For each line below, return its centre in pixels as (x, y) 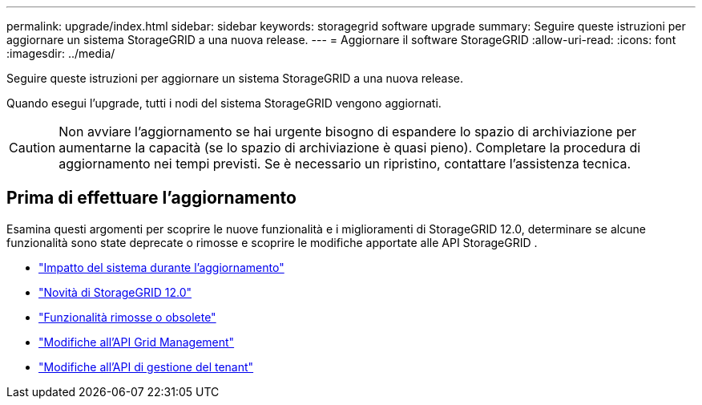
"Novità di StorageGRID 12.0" (115, 292)
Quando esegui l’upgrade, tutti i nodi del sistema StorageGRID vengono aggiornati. (224, 103)
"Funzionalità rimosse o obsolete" (127, 317)
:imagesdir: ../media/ (61, 53)
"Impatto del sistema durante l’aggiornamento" (161, 267)
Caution (32, 148)
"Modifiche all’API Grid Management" (137, 342)
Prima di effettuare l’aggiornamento (151, 198)
